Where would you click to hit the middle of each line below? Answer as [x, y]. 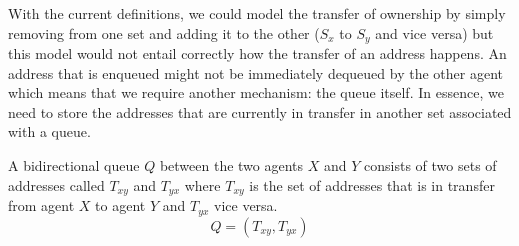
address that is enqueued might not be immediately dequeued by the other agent [255, 72]
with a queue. [49, 131]
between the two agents [231, 165]
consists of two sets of [430, 165]
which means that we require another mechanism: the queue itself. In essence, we [256, 92]
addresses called [56, 184]
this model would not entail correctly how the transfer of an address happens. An [257, 53]
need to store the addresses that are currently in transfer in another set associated [260, 111]
